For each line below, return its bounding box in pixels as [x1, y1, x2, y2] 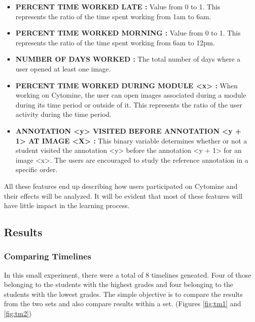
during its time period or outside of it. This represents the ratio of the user [15, 99, 243, 109]
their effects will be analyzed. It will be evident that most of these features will [4, 190, 243, 201]
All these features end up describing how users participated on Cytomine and [4, 180, 238, 191]
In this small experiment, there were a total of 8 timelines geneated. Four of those [4, 269, 252, 280]
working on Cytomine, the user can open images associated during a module [15, 90, 246, 100]
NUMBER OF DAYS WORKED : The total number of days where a [15, 54, 241, 64]
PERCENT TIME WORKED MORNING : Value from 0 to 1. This [15, 28, 241, 38]
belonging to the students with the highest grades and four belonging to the [4, 279, 233, 289]
